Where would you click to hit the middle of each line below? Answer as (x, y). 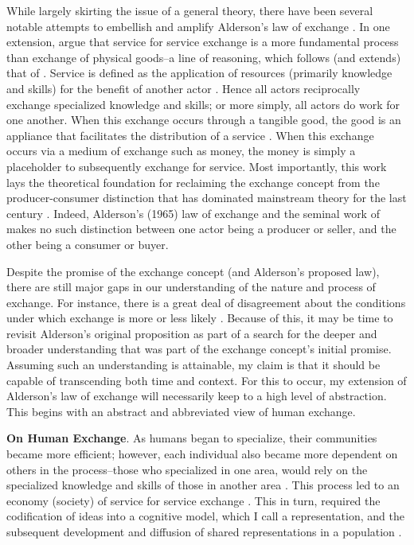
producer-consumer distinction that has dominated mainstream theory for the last (207, 198)
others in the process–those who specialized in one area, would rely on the (187, 469)
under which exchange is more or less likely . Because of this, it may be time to (200, 318)
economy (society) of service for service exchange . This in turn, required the (193, 500)
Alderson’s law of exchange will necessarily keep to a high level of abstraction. (197, 396)
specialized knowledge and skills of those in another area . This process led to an (203, 485)
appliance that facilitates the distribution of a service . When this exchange (190, 135)
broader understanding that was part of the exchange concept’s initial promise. (199, 349)
